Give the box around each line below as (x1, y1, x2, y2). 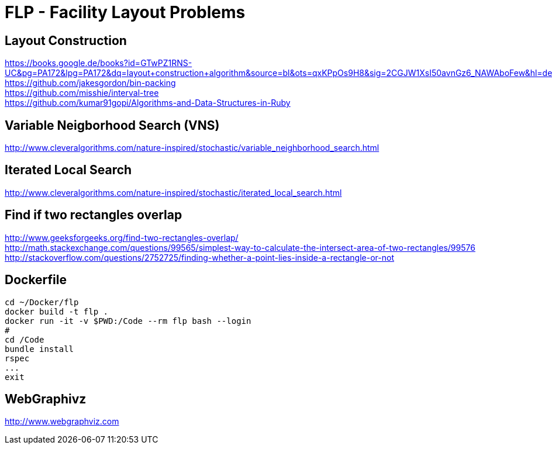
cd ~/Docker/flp (5, 297, 79, 307)
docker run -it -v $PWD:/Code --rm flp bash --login (5, 316, 251, 326)
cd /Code (5, 334, 44, 344)
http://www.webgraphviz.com (5, 416, 119, 427)
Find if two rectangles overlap (5, 208, 182, 223)
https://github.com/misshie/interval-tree (5, 88, 159, 98)
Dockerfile (5, 272, 67, 288)
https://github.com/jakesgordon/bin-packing (5, 78, 176, 88)
